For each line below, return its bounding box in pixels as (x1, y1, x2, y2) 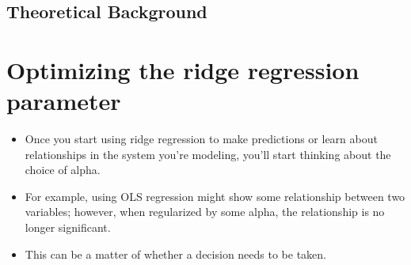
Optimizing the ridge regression (6, 53, 360, 85)
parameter (6, 85, 121, 117)
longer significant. (25, 219, 111, 236)
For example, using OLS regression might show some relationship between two (25, 187, 405, 204)
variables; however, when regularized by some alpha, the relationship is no (25, 203, 385, 220)
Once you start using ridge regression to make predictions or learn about (25, 131, 378, 147)
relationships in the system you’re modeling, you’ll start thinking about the (25, 146, 391, 162)
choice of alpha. (25, 161, 101, 178)
